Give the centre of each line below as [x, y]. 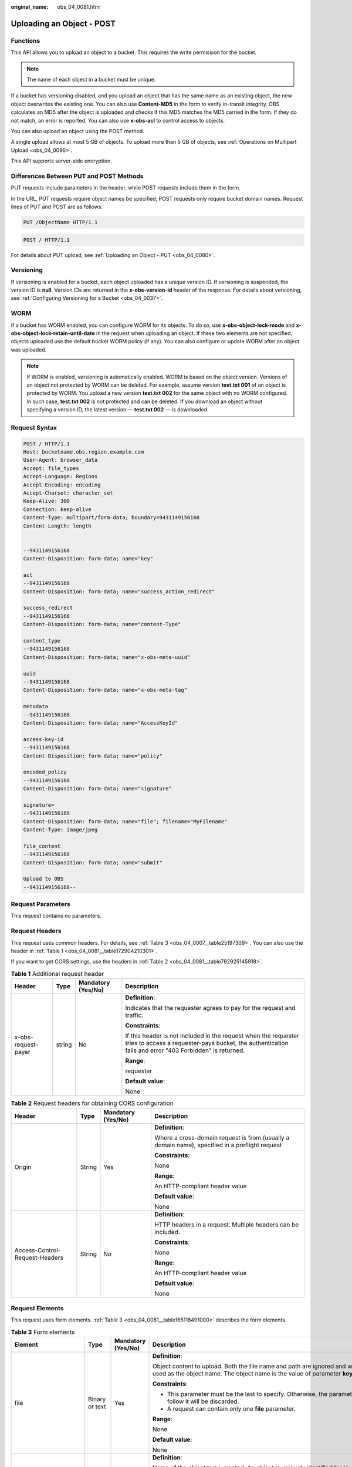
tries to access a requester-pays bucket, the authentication [207, 1043]
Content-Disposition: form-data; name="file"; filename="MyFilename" [125, 821]
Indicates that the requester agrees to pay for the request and [210, 1008]
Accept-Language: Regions [60, 476]
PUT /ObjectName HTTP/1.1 [60, 222]
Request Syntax [34, 427]
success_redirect [48, 608]
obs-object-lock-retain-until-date [53, 333]
